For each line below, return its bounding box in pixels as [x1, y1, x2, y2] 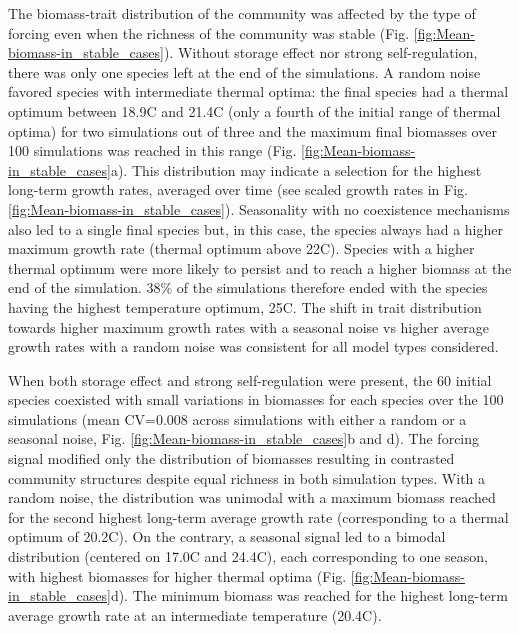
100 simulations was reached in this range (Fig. [8, 140, 297, 161]
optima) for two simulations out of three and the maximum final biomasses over [8, 120, 497, 141]
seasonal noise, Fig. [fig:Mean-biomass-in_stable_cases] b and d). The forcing [8, 428, 480, 449]
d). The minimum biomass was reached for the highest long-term [110, 585, 508, 606]
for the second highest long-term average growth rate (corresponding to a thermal [8, 506, 509, 527]
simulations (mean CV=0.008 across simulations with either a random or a [8, 408, 467, 429]
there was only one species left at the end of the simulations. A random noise [8, 61, 481, 82]
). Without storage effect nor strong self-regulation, [163, 42, 478, 63]
